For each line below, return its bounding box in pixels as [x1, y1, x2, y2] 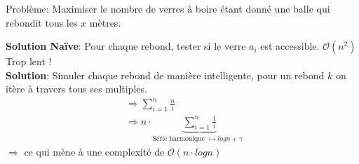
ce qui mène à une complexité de [24, 144, 165, 158]
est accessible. [260, 39, 320, 53]
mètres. [89, 15, 121, 29]
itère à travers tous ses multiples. [6, 81, 147, 96]
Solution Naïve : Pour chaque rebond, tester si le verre [6, 39, 246, 53]
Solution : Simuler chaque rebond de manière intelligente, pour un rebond [6, 67, 325, 82]
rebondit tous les [6, 15, 78, 29]
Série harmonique [152, 135, 205, 143]
